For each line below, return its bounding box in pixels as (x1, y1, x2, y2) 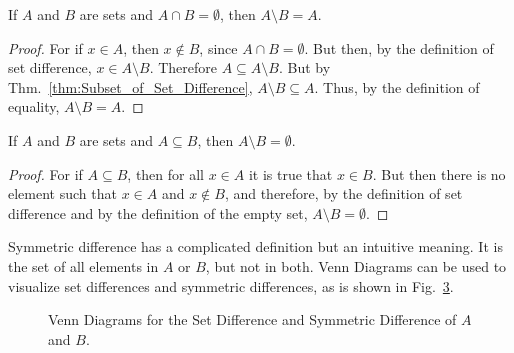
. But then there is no (372, 163, 506, 184)
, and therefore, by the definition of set (224, 183, 463, 204)
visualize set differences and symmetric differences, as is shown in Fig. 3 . (8, 275, 454, 296)
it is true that (248, 163, 333, 184)
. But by (278, 57, 331, 78)
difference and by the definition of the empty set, (8, 202, 308, 223)
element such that (8, 183, 117, 204)
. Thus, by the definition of (314, 76, 480, 97)
